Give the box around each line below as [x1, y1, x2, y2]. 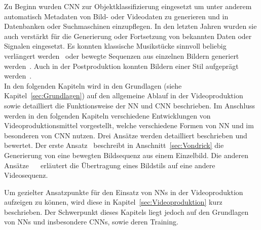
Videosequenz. [4, 170, 48, 180]
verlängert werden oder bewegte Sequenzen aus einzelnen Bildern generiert [4, 50, 239, 61]
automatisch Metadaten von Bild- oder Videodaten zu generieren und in [4, 11, 229, 21]
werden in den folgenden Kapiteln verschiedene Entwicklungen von [4, 110, 211, 121]
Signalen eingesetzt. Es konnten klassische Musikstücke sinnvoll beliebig [4, 41, 227, 51]
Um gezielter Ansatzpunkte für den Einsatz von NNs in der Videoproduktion [4, 186, 243, 197]
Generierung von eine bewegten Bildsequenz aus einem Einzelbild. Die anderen [4, 149, 249, 160]
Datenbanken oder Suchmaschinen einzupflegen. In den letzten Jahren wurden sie [4, 21, 257, 31]
